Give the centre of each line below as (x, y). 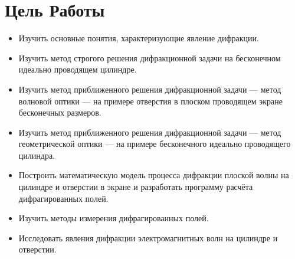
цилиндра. (37, 155)
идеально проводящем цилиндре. (78, 69)
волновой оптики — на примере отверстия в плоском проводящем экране (150, 101)
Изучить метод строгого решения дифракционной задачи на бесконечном (150, 58)
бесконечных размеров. (60, 112)
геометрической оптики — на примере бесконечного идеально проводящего (155, 144)
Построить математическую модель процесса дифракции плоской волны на (154, 175)
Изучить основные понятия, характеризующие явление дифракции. (139, 38)
